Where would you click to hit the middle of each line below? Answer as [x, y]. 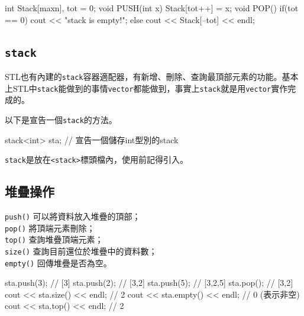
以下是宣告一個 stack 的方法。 [61, 119]
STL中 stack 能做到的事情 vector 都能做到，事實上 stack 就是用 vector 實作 [150, 88]
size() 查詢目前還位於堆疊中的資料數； [81, 251]
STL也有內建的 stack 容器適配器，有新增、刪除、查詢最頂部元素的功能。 [143, 76]
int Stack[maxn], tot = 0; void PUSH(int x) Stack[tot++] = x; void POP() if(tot [152, 8]
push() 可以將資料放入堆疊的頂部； [73, 216]
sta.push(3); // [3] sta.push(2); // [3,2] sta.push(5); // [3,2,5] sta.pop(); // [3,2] [149, 283]
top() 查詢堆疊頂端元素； [54, 239]
